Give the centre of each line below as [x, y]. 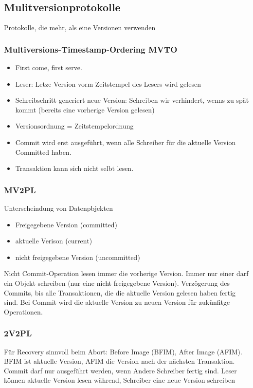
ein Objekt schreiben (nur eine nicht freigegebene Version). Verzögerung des [117, 283]
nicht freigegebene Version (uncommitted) [78, 257]
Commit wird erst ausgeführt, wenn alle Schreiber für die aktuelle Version [126, 142]
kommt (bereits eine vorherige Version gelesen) [85, 109]
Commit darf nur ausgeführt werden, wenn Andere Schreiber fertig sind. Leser [120, 370]
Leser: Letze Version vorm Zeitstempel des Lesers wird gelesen [108, 83]
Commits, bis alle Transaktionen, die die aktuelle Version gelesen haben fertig [120, 292]
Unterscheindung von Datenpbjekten [58, 208]
